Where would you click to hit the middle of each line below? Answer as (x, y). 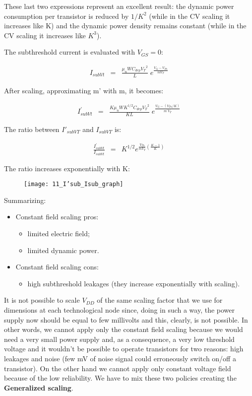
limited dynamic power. (63, 250)
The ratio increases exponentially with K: (67, 168)
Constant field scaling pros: (57, 217)
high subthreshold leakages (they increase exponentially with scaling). (134, 283)
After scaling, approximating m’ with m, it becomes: (84, 90)
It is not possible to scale (42, 300)
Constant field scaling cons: (57, 267)
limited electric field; (59, 233)
